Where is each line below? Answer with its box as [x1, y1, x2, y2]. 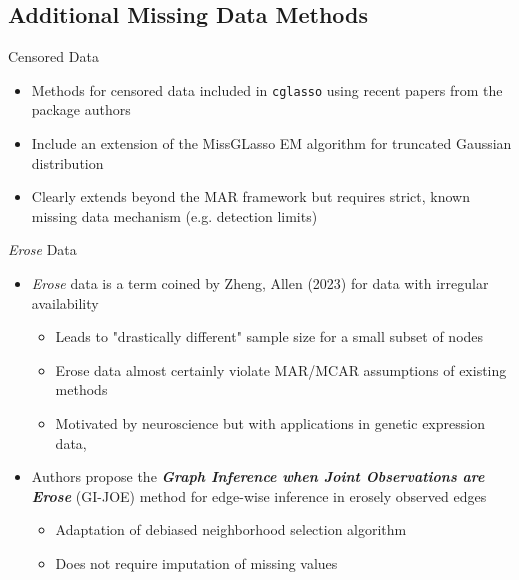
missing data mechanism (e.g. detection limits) [31, 205, 318, 226]
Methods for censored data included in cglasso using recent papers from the [31, 79, 503, 100]
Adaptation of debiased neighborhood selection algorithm [55, 519, 407, 540]
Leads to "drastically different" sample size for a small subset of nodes [55, 326, 484, 347]
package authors [31, 99, 131, 120]
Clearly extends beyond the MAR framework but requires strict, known [31, 186, 470, 207]
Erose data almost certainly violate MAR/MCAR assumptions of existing [55, 359, 507, 380]
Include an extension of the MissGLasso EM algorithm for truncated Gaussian [31, 133, 512, 154]
